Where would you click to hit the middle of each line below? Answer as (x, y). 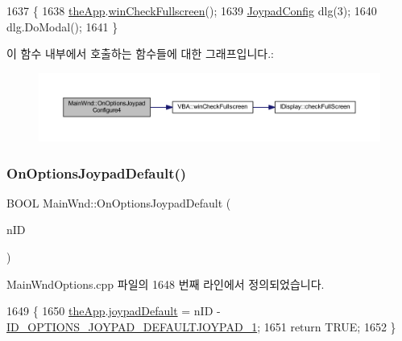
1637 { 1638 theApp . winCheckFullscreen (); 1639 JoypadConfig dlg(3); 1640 (192, 10)
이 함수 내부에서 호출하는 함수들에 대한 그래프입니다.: (140, 53)
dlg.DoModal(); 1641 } (62, 26)
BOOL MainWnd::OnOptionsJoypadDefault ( (119, 202)
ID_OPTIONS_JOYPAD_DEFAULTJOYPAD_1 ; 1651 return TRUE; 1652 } (201, 326)
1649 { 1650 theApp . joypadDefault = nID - (114, 311)
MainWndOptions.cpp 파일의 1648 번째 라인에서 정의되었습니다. (166, 283)
